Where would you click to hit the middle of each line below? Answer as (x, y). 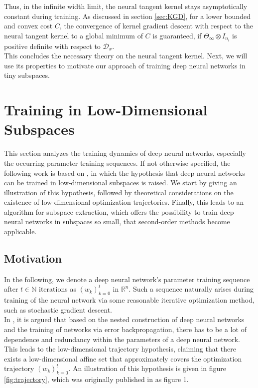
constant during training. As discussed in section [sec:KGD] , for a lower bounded (127, 16)
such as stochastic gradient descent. (58, 309)
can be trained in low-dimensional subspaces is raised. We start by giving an (121, 183)
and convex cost (28, 26)
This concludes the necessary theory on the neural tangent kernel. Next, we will (126, 56)
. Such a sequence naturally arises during (191, 289)
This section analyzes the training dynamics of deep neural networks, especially (125, 153)
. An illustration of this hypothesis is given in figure (147, 368)
